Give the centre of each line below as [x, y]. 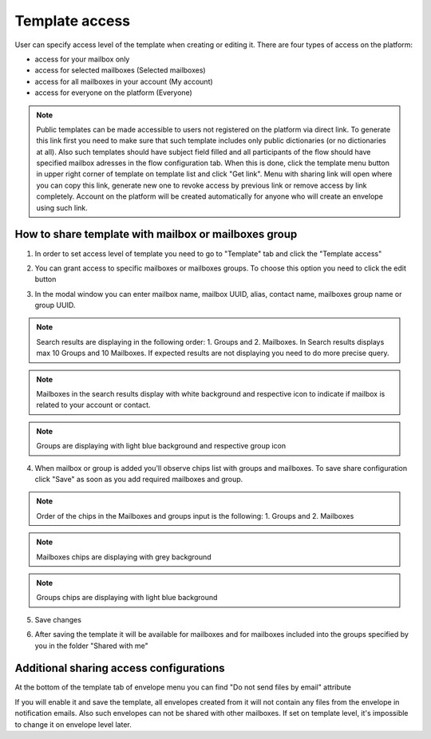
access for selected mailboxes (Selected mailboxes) [121, 70]
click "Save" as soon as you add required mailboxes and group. [139, 479]
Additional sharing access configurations [120, 668]
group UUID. [55, 305]
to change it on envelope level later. [73, 724]
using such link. [62, 207]
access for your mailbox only [82, 59]
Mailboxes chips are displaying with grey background [124, 557]
